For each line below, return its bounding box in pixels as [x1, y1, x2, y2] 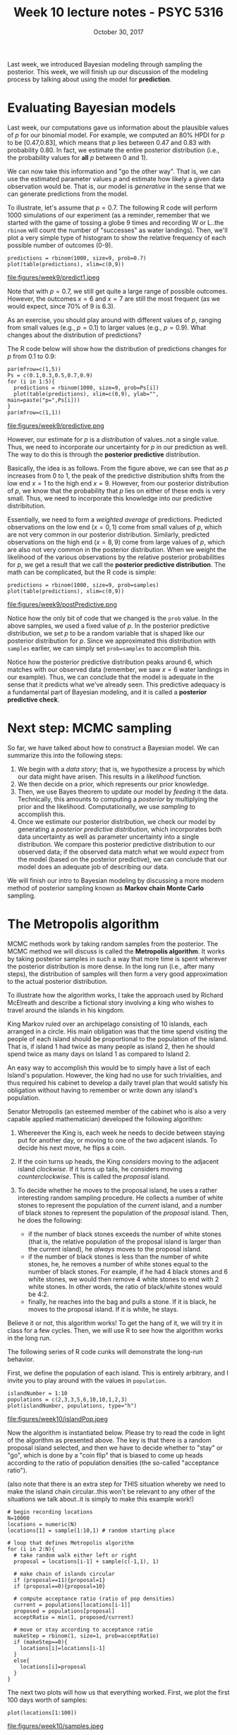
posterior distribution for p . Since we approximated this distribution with [7, 636, 217, 645]
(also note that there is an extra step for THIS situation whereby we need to [7, 1479, 226, 1488]
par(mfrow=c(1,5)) [7, 365, 61, 372]
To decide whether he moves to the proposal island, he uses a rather [17, 1186, 217, 1194]
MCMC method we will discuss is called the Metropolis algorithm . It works [7, 946, 226, 956]
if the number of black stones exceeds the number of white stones [28, 1230, 222, 1238]
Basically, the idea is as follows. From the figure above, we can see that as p [7, 464, 229, 472]
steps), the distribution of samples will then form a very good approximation [7, 969, 228, 978]
